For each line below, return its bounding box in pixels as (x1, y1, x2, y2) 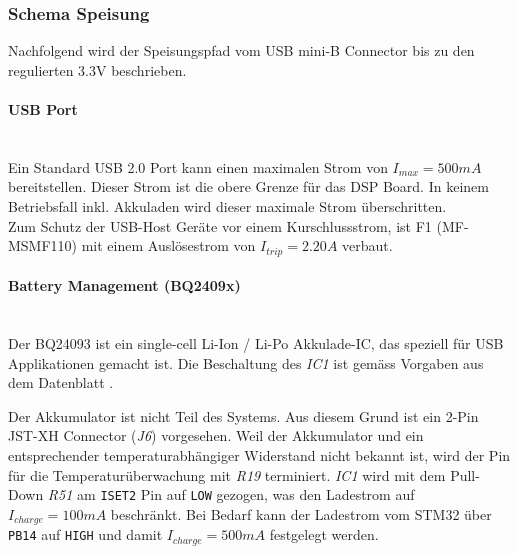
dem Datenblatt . (8, 372, 114, 393)
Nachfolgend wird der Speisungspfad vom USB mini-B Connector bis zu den (8, 40, 475, 61)
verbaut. (342, 235, 393, 256)
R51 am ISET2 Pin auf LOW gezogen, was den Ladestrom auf (47, 484, 415, 505)
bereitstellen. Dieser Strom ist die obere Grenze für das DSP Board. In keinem (8, 176, 489, 197)
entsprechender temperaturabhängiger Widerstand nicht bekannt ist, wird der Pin (8, 444, 511, 465)
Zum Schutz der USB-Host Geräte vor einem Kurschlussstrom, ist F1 (8, 215, 432, 236)
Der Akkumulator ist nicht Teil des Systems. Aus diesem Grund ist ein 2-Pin (8, 405, 479, 426)
